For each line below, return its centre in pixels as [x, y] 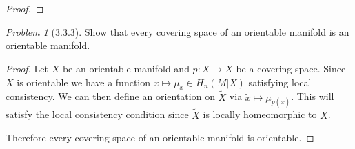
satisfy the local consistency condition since [97, 114]
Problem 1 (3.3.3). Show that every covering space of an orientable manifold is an [177, 31]
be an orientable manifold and [126, 68]
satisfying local [280, 82]
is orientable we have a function [84, 82]
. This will [313, 96]
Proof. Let [27, 68]
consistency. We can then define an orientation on [110, 96]
